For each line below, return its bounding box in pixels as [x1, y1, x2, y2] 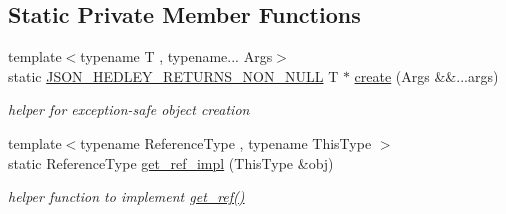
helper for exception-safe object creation [8, 99, 250, 120]
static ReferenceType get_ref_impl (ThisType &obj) [8, 152, 334, 173]
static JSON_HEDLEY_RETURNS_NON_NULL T [8, 65, 339, 86]
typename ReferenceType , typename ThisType [80, 132, 372, 153]
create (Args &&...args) [354, 65, 499, 86]
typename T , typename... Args [80, 46, 273, 67]
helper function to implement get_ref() [8, 186, 245, 207]
